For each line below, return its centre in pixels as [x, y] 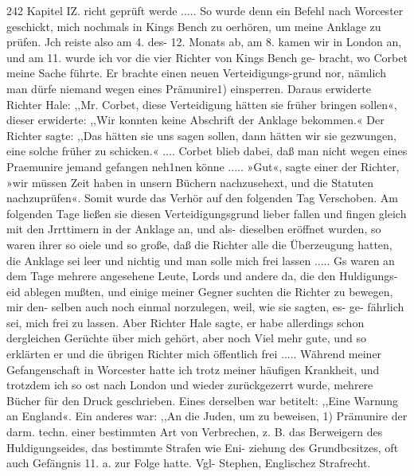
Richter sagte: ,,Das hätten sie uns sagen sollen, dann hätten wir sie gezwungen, [201, 135]
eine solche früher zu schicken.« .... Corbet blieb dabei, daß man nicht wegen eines [207, 151]
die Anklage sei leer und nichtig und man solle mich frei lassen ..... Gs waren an [201, 260]
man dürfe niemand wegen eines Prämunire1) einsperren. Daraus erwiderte [189, 88]
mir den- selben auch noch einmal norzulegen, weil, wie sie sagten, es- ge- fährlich [205, 307]
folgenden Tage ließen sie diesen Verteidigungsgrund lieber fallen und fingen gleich [207, 213]
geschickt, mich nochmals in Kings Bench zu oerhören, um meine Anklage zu [194, 26]
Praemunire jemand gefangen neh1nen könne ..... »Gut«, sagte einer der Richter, [203, 166]
